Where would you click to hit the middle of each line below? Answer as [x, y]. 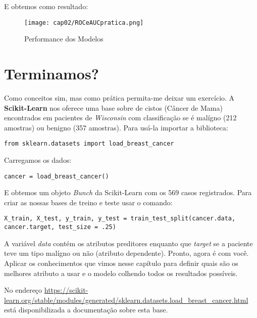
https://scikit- [66, 290]
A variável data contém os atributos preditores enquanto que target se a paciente [128, 243]
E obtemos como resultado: [46, 6]
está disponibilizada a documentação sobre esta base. [86, 310]
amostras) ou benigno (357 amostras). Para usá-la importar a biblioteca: [116, 127]
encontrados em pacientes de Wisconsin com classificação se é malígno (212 [120, 118]
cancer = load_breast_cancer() [57, 176]
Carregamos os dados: [38, 160]
